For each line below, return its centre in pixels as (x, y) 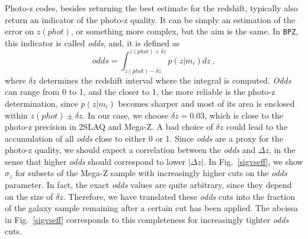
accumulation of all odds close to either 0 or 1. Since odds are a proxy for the (144, 138)
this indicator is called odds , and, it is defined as (92, 42)
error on (20, 31)
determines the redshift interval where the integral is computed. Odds (165, 80)
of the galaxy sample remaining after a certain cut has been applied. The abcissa (152, 208)
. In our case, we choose (126, 115)
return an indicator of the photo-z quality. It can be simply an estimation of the (150, 19)
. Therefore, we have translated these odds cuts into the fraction (179, 196)
